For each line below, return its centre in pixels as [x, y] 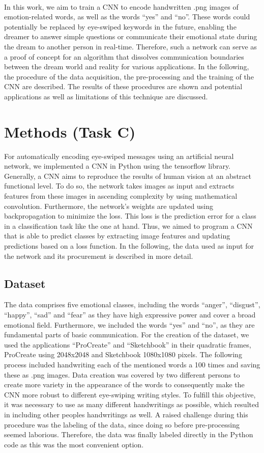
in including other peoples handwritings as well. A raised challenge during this [126, 414]
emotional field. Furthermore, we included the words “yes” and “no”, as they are [129, 324]
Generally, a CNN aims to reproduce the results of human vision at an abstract [128, 176]
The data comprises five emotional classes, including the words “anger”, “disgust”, [132, 304]
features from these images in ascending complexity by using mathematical [121, 196]
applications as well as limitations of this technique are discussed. [106, 96]
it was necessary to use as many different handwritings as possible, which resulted [131, 404]
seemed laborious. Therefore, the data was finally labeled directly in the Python [129, 434]
